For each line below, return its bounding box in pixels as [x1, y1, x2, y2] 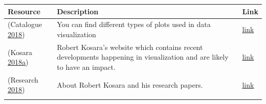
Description [57, 6, 99, 16]
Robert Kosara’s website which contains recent [57, 41, 203, 52]
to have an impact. [57, 61, 116, 72]
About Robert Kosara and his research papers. [57, 79, 203, 90]
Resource [8, 6, 40, 16]
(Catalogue [8, 19, 42, 30]
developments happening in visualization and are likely [57, 51, 229, 62]
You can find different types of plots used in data [57, 19, 211, 30]
